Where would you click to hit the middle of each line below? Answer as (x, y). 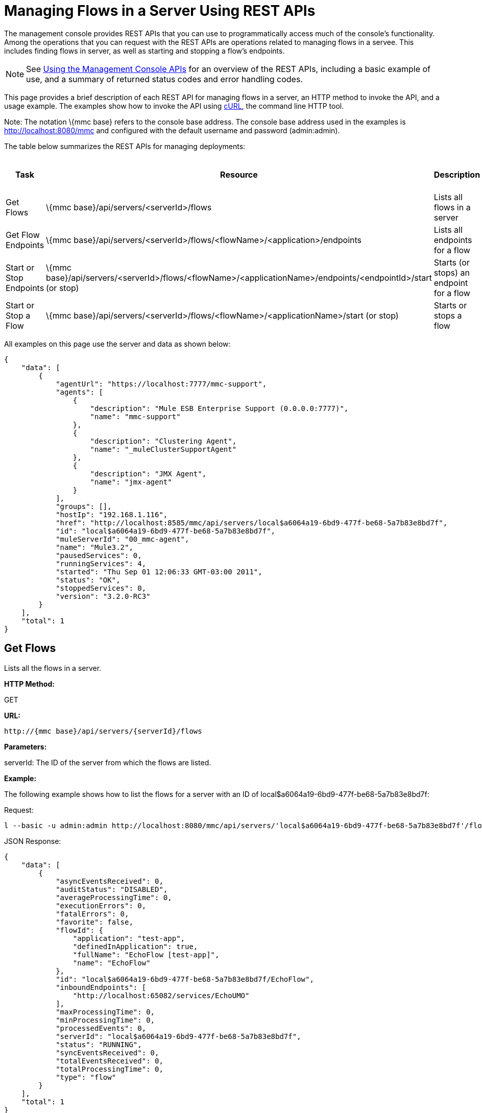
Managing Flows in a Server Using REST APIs (160, 11)
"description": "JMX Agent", (148, 474)
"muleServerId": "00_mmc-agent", (123, 539)
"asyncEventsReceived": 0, (110, 881)
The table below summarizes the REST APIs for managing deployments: (125, 146)
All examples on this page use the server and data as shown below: (117, 344)
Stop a (18, 315)
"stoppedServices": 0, (101, 588)
